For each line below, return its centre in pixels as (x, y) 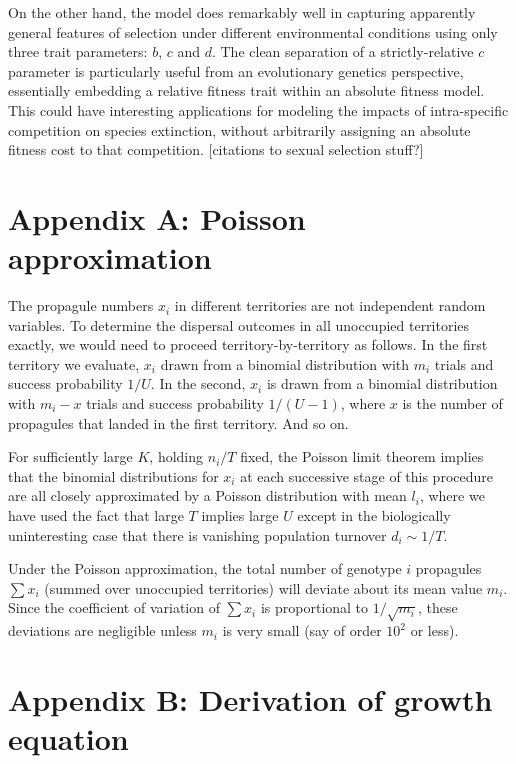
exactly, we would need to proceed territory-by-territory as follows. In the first (248, 344)
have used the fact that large (96, 515)
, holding (176, 456)
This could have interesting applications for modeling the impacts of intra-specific (258, 109)
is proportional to (314, 607)
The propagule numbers (81, 305)
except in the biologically (374, 515)
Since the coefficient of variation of (114, 607)
